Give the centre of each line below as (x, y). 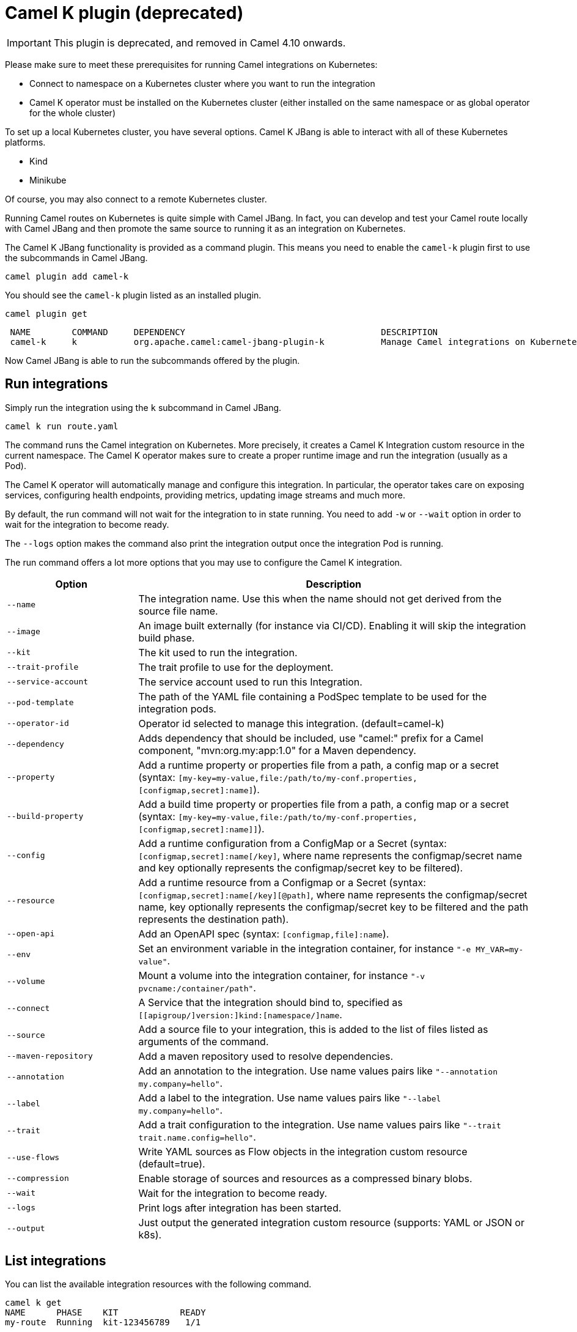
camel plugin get (46, 313)
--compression (38, 1178)
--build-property (45, 816)
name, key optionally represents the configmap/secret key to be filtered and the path (333, 907)
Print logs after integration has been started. (240, 1208)
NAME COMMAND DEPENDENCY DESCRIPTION (224, 332)
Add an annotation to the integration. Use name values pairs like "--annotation (318, 1071)
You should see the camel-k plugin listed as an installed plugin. (133, 295)
